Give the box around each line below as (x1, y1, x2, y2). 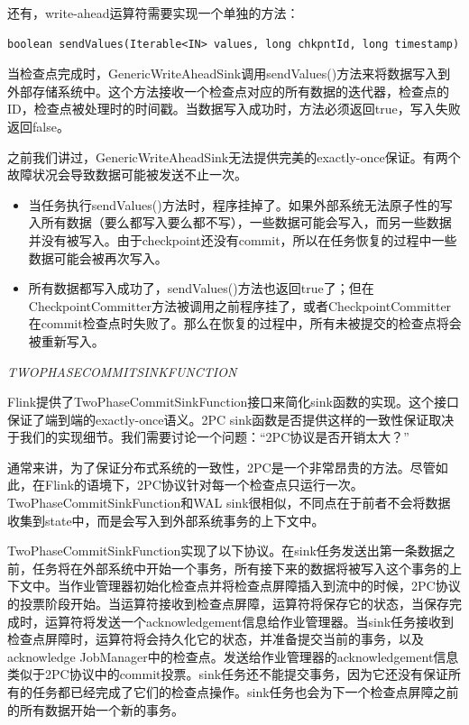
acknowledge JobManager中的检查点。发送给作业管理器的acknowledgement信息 (7, 647, 459, 665)
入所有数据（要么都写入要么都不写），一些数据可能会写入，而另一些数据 (28, 213, 452, 232)
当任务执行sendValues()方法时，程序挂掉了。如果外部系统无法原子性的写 (28, 195, 453, 214)
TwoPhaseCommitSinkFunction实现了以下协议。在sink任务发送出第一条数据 (7, 541, 443, 560)
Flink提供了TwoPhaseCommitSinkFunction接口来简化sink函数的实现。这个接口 (7, 392, 459, 411)
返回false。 (7, 116, 69, 135)
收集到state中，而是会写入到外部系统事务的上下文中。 (7, 510, 325, 529)
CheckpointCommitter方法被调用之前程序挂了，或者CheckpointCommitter (28, 296, 452, 315)
